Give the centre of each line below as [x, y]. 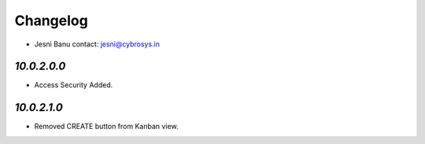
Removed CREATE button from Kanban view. [106, 127]
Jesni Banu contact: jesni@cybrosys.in [97, 44]
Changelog [51, 20]
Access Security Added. [74, 85]
